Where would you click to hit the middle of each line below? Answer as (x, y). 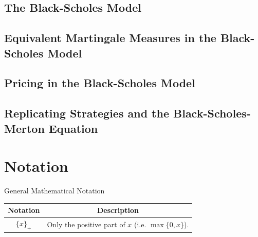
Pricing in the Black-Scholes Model (100, 83)
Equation (73, 128)
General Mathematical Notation (54, 191)
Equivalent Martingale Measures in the (110, 38)
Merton (24, 128)
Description (118, 210)
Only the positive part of (86, 224)
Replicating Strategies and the (87, 113)
